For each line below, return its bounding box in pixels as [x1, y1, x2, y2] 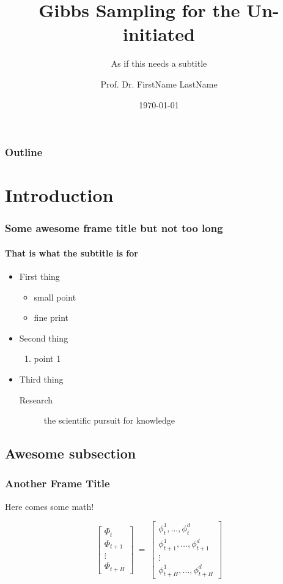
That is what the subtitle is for [5, 246, 138, 259]
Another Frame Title [5, 476, 110, 491]
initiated [122, 21, 196, 47]
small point [34, 290, 76, 303]
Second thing [19, 331, 68, 344]
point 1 [34, 352, 61, 365]
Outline [5, 144, 43, 160]
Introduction [5, 182, 114, 208]
